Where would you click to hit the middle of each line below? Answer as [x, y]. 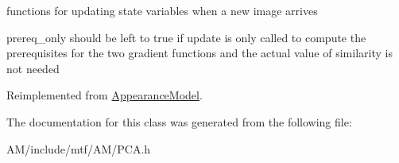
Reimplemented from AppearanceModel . [105, 95]
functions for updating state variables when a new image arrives [162, 10]
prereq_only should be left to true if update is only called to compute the [186, 37]
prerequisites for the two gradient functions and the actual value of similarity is [199, 53]
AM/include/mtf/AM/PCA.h [79, 148]
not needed [33, 68]
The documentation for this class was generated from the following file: [179, 121]
